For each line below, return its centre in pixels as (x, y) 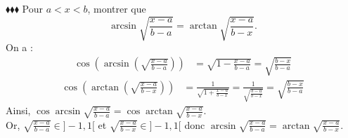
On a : (19, 47)
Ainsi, (18, 110)
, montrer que (117, 8)
